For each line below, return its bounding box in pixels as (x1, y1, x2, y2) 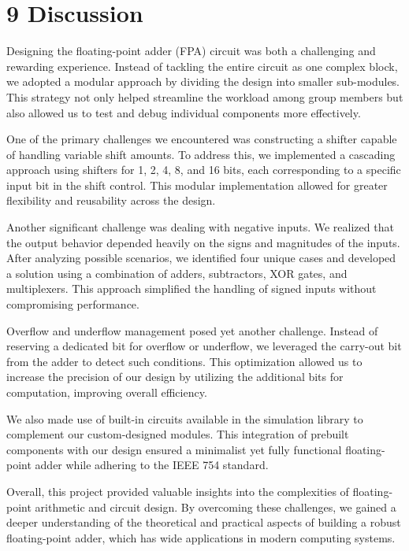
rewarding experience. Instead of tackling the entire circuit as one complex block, (6, 57, 398, 74)
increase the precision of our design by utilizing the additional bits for (6, 368, 344, 385)
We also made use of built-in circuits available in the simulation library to (6, 410, 363, 427)
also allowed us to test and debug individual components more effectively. (6, 104, 361, 120)
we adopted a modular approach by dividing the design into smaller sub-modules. (6, 73, 400, 90)
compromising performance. (6, 296, 139, 312)
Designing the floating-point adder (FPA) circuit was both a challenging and (6, 43, 376, 59)
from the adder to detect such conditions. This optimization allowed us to (6, 353, 363, 369)
